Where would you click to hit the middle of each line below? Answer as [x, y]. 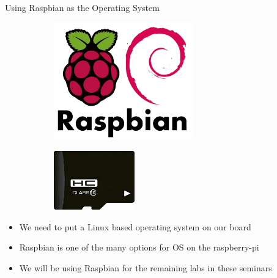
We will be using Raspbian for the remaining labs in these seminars [146, 267]
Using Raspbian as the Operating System [82, 7]
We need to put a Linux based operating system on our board [135, 226]
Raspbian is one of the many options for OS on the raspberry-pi [139, 247]
